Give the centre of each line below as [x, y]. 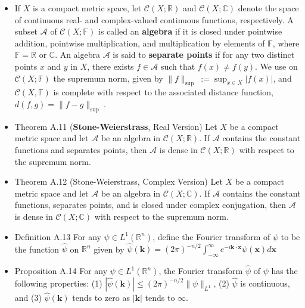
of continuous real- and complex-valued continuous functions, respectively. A [154, 19]
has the [284, 271]
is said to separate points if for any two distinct [204, 55]
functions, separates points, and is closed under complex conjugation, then [150, 205]
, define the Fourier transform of [211, 236]
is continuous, [265, 283]
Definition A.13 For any [58, 236]
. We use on [276, 66]
